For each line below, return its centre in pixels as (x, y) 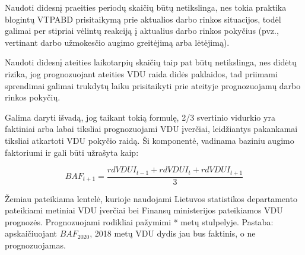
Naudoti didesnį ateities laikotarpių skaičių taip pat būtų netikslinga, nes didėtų (151, 62)
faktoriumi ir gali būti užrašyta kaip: (72, 152)
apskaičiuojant (31, 233)
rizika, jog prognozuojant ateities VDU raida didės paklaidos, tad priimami (141, 73)
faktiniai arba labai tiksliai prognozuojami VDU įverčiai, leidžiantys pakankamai (151, 129)
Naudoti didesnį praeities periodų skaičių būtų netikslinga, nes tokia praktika (146, 7)
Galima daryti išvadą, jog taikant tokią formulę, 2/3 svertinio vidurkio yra (140, 117)
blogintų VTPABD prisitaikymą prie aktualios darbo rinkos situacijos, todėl (143, 19)
